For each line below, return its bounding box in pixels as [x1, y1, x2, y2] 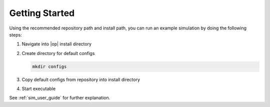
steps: [9, 31, 22, 37]
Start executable [21, 85, 56, 92]
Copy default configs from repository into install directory [21, 76, 140, 82]
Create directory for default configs [21, 50, 95, 56]
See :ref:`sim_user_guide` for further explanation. [9, 95, 110, 101]
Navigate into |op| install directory [21, 41, 92, 47]
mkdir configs [32, 63, 67, 69]
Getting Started [9, 7, 75, 18]
